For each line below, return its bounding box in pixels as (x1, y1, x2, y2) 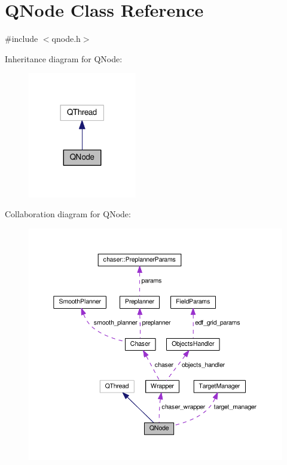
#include (5, 32, 38, 45)
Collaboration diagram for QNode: (5, 208, 131, 220)
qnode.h (51, 32, 81, 45)
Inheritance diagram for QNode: (5, 52, 123, 65)
